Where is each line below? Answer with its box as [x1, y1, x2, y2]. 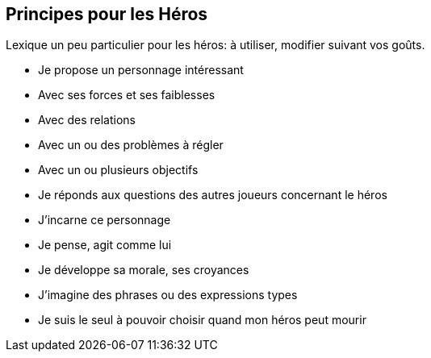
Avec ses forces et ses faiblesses [38, 88, 215, 102]
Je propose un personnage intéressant [38, 63, 244, 77]
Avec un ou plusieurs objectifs [38, 163, 199, 177]
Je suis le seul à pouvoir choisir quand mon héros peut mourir [38, 313, 366, 327]
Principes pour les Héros [6, 4, 208, 24]
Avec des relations [38, 113, 136, 127]
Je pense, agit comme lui [38, 238, 172, 252]
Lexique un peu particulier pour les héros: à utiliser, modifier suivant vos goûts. [6, 38, 425, 52]
